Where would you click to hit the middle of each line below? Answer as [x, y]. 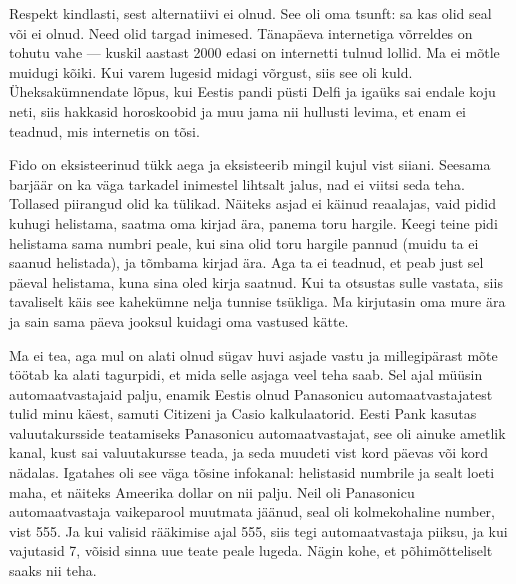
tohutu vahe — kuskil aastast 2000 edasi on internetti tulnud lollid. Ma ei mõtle [254, 52]
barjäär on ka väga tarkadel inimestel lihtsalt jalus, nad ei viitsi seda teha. [237, 183]
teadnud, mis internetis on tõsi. [104, 130]
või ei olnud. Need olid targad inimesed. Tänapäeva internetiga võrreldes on [241, 32]
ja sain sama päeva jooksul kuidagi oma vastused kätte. [179, 320]
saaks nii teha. [53, 570]
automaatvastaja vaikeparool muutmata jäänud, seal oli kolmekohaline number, [252, 511]
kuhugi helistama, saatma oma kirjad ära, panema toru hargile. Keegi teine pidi [253, 222]
